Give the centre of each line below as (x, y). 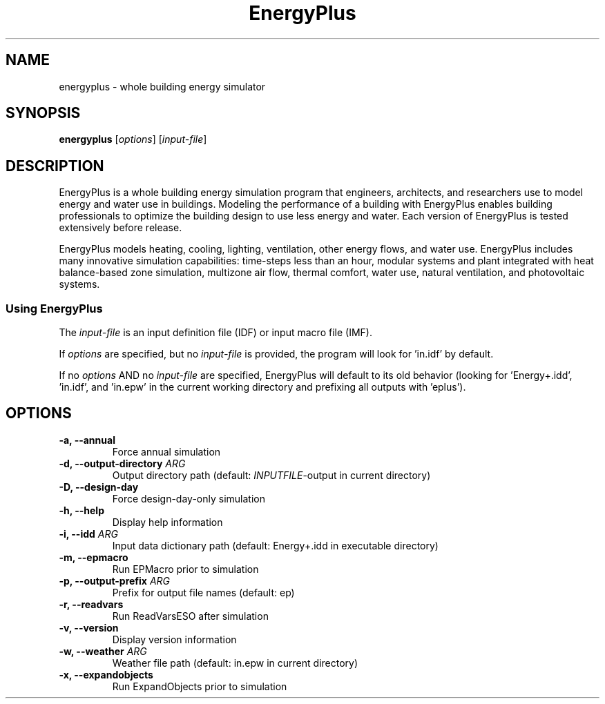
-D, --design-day (99, 487)
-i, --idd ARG (88, 534)
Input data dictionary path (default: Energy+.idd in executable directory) (275, 545)
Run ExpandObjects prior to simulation (200, 686)
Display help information (167, 522)
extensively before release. (121, 228)
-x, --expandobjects (106, 674)
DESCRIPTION (55, 166)
